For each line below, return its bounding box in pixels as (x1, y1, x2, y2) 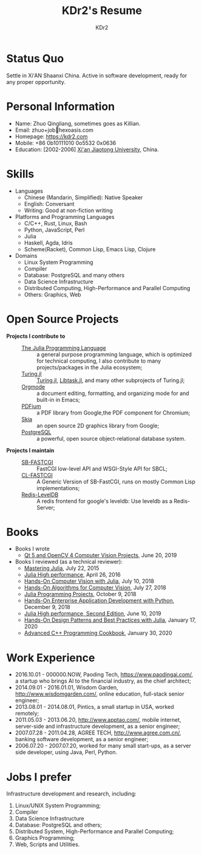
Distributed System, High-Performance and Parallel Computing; (15, 828, 174, 835)
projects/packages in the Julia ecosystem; (36, 363, 143, 371)
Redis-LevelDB (21, 491, 59, 498)
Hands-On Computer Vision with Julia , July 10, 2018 (24, 577, 155, 585)
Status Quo (6, 51, 64, 65)
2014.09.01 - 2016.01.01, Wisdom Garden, (15, 684, 118, 691)
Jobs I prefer (6, 770, 72, 784)
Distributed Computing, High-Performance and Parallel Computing (24, 284, 190, 291)
